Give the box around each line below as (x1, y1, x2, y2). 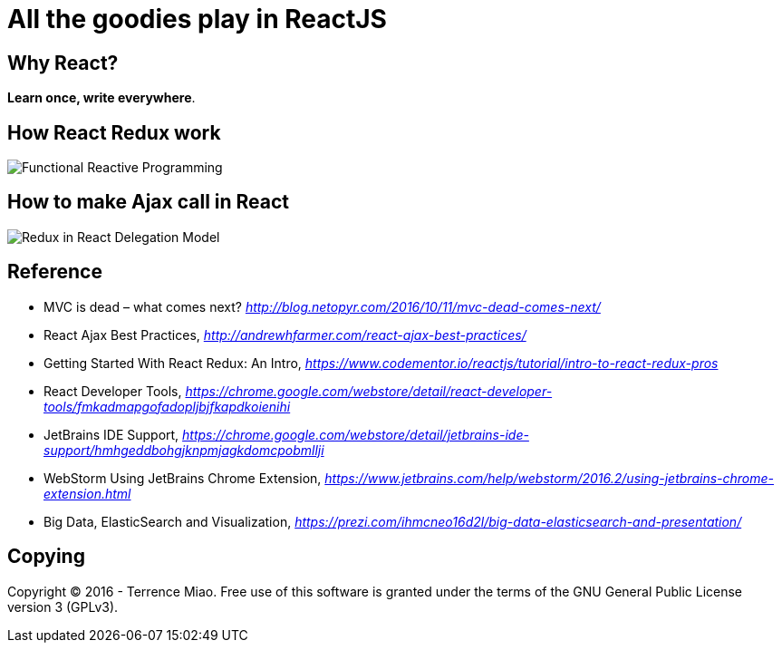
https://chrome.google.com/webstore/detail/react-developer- (185, 383, 553, 399)
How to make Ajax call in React (7, 190, 290, 214)
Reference (7, 260, 102, 284)
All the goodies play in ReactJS (7, 4, 387, 34)
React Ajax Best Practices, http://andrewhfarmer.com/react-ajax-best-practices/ (43, 326, 526, 343)
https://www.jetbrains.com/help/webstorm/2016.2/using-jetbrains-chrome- (324, 470, 775, 486)
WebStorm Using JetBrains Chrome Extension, (43, 470, 322, 486)
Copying (7, 545, 85, 568)
